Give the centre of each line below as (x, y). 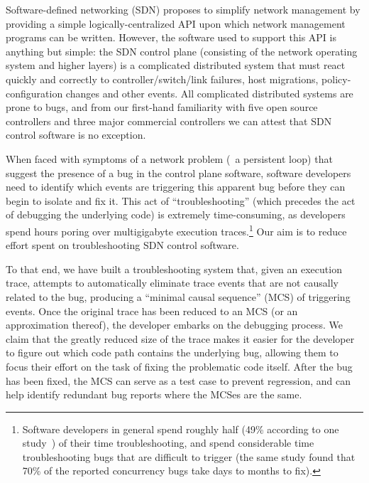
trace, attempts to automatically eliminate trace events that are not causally (172, 283)
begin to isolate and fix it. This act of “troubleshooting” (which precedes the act (181, 200)
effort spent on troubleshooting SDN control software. (122, 245)
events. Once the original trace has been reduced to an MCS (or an (152, 310)
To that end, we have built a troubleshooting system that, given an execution (174, 269)
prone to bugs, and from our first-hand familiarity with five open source (162, 107)
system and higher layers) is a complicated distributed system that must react (176, 65)
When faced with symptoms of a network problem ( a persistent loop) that (169, 158)
